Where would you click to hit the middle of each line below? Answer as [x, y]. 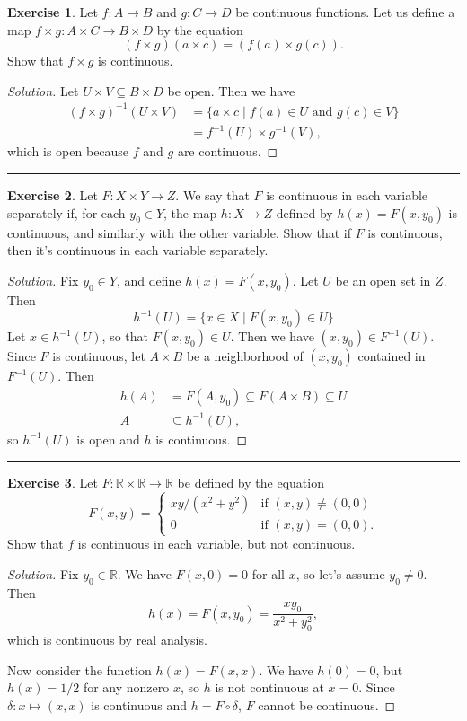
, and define [149, 280]
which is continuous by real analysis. [107, 639]
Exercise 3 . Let [53, 483]
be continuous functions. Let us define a [345, 12]
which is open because [68, 151]
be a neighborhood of [245, 356]
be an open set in [383, 280]
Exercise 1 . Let [53, 12]
